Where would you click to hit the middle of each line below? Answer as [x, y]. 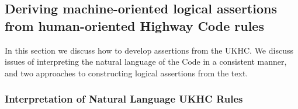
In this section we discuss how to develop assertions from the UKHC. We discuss [149, 50]
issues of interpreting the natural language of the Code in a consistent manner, [146, 61]
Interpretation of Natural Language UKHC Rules [124, 99]
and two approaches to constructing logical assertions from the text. [127, 73]
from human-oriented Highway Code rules [134, 25]
